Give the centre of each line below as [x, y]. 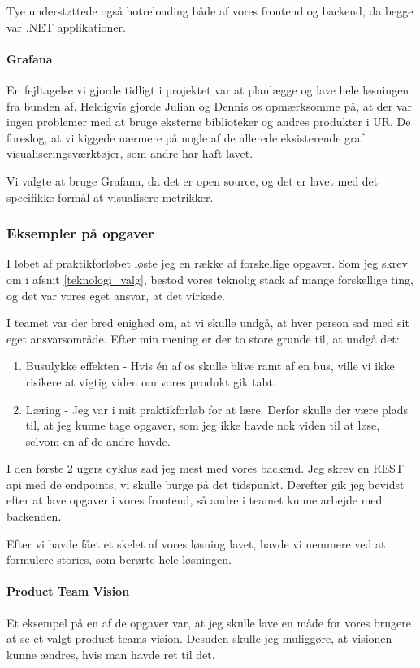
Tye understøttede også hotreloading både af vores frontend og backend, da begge [210, 11]
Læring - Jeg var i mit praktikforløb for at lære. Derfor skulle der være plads [216, 409]
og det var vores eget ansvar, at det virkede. [116, 295]
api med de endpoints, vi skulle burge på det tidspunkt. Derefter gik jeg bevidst [206, 484]
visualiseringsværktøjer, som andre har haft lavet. [130, 153]
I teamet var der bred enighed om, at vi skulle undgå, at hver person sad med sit [208, 323]
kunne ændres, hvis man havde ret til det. [111, 654]
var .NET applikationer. [66, 26]
